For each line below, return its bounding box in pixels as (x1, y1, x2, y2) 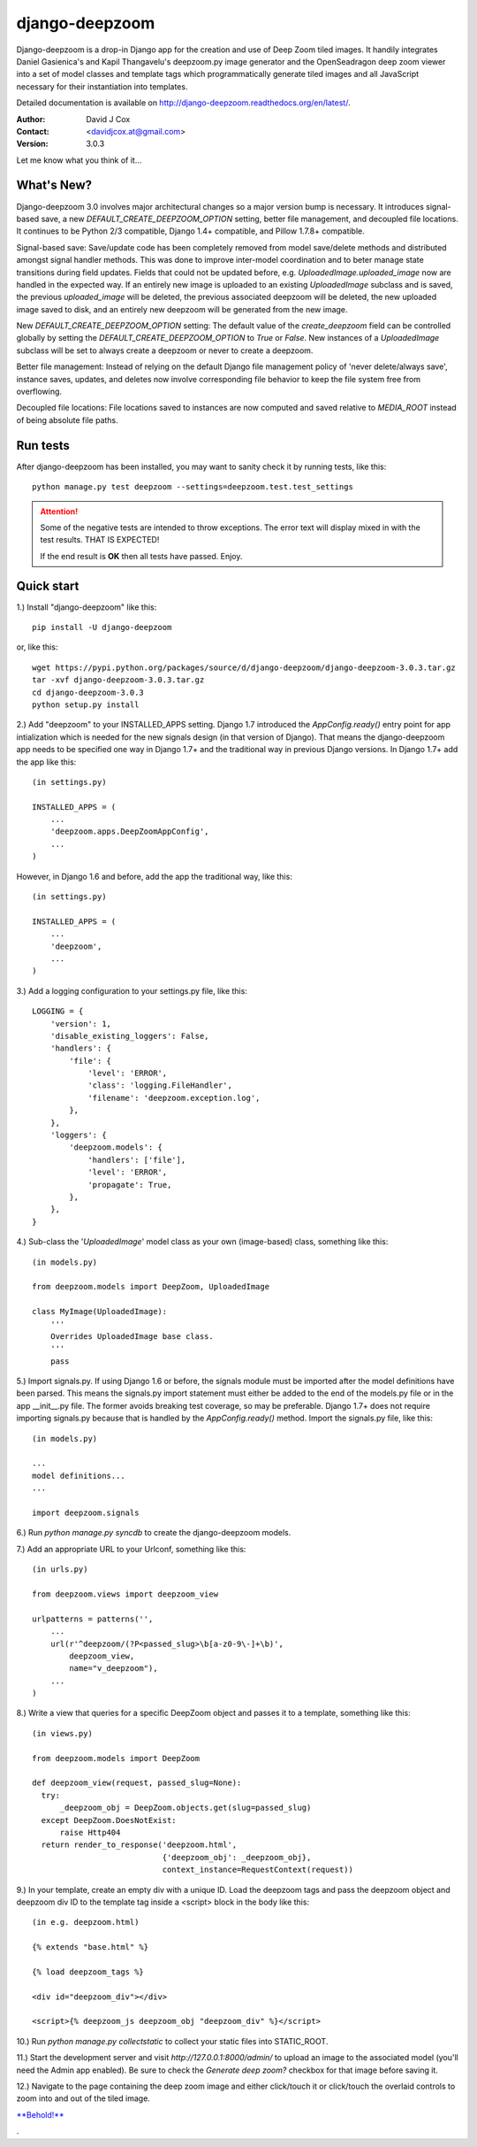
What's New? (16, 178, 93, 193)
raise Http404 (59, 1828, 121, 1837)
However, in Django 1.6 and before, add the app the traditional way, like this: (16, 871, 293, 881)
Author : (16, 113, 46, 124)
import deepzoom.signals (32, 1507, 140, 1518)
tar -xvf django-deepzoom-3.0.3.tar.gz (32, 675, 205, 685)
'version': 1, (49, 1019, 112, 1028)
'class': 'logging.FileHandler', (87, 1081, 233, 1090)
